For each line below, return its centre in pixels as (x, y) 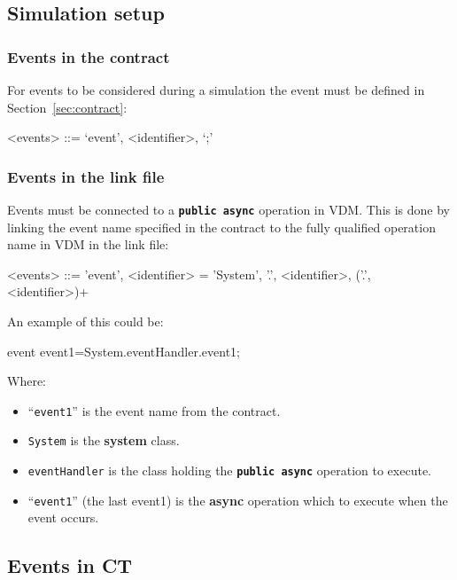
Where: (27, 381)
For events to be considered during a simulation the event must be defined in (216, 90)
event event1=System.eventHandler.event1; (124, 351)
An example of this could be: (85, 321)
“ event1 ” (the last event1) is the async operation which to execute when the (238, 500)
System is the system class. (104, 440)
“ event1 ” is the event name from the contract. (154, 410)
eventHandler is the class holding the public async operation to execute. (229, 470)
